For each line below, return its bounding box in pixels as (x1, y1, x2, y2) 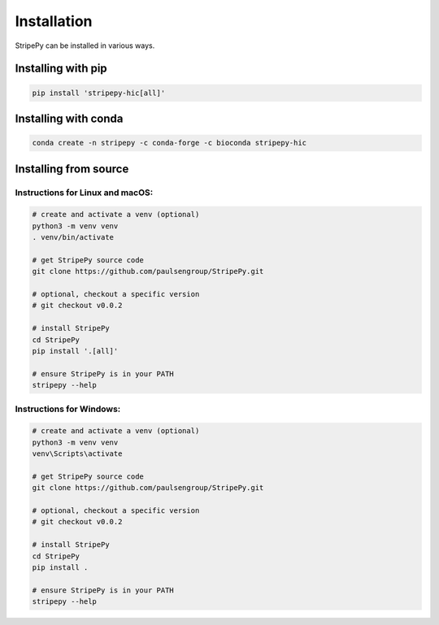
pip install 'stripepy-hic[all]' (32, 88, 166, 98)
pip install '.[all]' (32, 346, 119, 355)
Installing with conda (15, 111, 124, 125)
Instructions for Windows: (15, 403, 121, 414)
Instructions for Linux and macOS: (15, 187, 154, 198)
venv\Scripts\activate (32, 449, 123, 458)
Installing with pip (15, 62, 107, 76)
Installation (15, 12, 93, 30)
